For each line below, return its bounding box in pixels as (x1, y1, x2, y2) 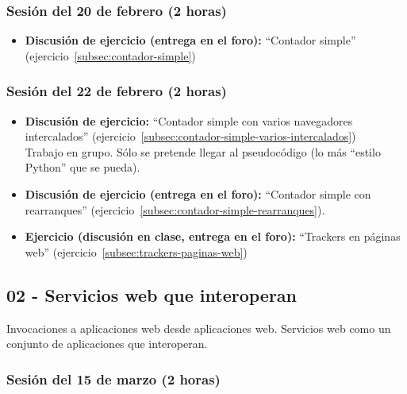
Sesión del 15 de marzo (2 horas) (6, 369, 221, 388)
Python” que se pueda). (25, 159, 140, 176)
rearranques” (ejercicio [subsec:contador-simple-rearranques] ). (25, 201, 325, 218)
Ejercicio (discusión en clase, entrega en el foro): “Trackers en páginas (25, 228, 401, 245)
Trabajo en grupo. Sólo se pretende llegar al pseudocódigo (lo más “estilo (25, 143, 381, 160)
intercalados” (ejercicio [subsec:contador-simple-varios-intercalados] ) (25, 128, 356, 145)
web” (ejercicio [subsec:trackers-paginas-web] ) (25, 243, 248, 260)
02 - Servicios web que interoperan (6, 282, 298, 307)
